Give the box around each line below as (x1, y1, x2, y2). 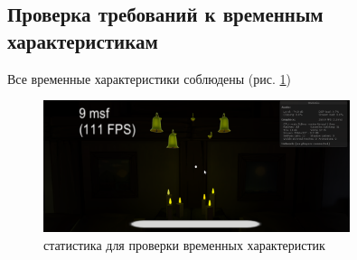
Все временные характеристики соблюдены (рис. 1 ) (7, 69, 292, 88)
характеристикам (7, 26, 158, 54)
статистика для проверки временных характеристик (43, 235, 325, 254)
